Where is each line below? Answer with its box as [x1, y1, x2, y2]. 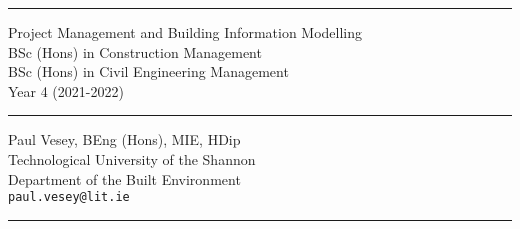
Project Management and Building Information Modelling [8, 22, 363, 42]
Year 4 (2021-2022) [8, 80, 124, 101]
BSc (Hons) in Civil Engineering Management [8, 61, 289, 82]
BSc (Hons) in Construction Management [8, 41, 262, 62]
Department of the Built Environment [8, 168, 241, 189]
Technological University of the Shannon [8, 148, 256, 169]
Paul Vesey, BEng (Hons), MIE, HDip [8, 129, 241, 150]
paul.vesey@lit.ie [8, 190, 130, 205]
